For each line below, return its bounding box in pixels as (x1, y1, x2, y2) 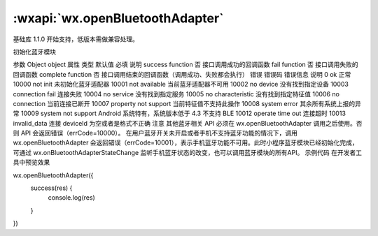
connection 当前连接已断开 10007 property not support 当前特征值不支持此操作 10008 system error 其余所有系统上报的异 (13, 99, 362, 108)
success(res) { (30, 184, 73, 192)
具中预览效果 (13, 158, 50, 167)
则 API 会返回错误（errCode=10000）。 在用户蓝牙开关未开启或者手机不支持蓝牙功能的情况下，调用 (13, 129, 297, 138)
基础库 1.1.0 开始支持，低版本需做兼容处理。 (13, 35, 139, 43)
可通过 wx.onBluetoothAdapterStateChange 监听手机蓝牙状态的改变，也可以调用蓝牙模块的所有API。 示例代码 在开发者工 (13, 148, 363, 156)
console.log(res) (48, 193, 96, 202)
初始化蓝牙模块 (13, 47, 56, 56)
